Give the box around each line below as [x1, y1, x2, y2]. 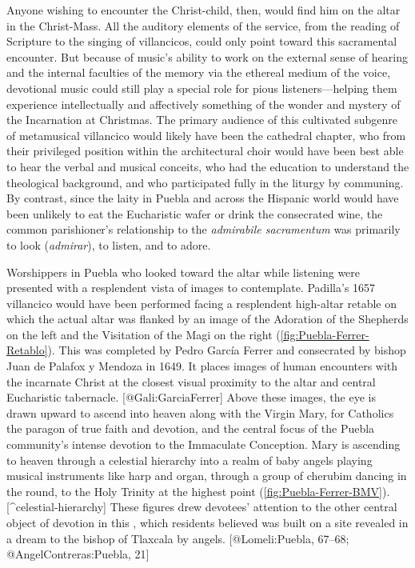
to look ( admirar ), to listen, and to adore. [6, 236, 211, 253]
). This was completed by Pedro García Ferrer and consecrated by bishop [47, 342, 406, 358]
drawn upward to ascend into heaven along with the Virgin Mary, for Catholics [6, 404, 394, 421]
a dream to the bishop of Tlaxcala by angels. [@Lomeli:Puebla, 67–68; [6, 530, 349, 546]
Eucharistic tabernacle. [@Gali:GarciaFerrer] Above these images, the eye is [6, 389, 376, 406]
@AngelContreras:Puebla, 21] [6, 546, 150, 562]
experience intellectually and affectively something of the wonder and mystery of [6, 95, 401, 112]
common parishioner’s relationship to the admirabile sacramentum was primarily [6, 221, 401, 238]
